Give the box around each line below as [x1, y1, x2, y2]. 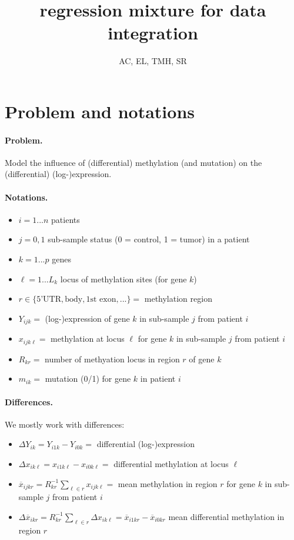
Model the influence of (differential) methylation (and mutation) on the [5, 156, 262, 168]
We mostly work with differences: [5, 418, 125, 430]
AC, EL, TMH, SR [119, 55, 187, 67]
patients [51, 213, 80, 225]
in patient [140, 372, 176, 385]
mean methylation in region [118, 477, 218, 489]
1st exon [86, 295, 116, 304]
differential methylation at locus [113, 457, 229, 469]
